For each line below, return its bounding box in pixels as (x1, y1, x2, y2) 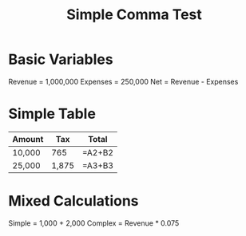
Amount (12, 133, 44, 144)
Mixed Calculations (8, 192, 139, 210)
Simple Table (8, 105, 96, 123)
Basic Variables (8, 50, 113, 69)
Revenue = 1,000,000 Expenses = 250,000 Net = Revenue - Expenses (8, 77, 239, 86)
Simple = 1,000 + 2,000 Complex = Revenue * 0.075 (8, 218, 180, 228)
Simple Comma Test (66, 6, 202, 24)
